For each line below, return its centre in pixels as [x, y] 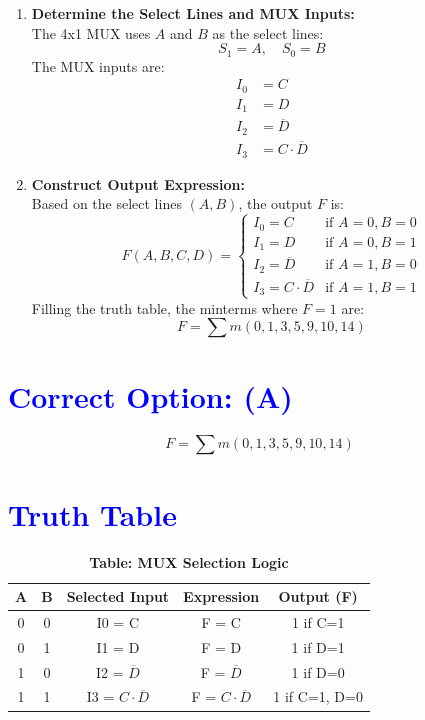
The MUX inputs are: [98, 65]
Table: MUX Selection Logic [189, 561]
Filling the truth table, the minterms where [164, 307]
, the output [275, 203]
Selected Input [118, 596]
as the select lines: [268, 32]
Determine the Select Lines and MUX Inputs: [193, 13]
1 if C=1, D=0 [318, 696]
